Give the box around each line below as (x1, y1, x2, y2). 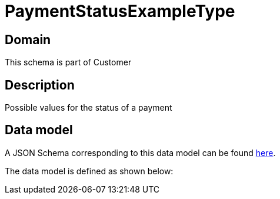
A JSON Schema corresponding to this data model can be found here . (5, 147, 276, 158)
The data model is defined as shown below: (5, 165, 174, 176)
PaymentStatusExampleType (5, 1, 235, 21)
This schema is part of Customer (5, 57, 132, 68)
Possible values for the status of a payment (5, 102, 172, 113)
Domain (5, 32, 51, 47)
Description (5, 77, 75, 92)
